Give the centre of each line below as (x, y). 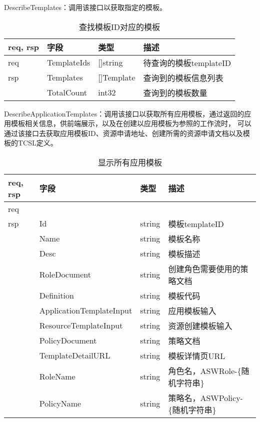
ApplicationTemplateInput (86, 310)
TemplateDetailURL (75, 355)
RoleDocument (65, 274)
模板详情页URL (197, 355)
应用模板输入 (192, 310)
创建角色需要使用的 (204, 268)
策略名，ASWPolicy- (205, 397)
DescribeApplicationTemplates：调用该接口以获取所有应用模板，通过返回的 (124, 113)
